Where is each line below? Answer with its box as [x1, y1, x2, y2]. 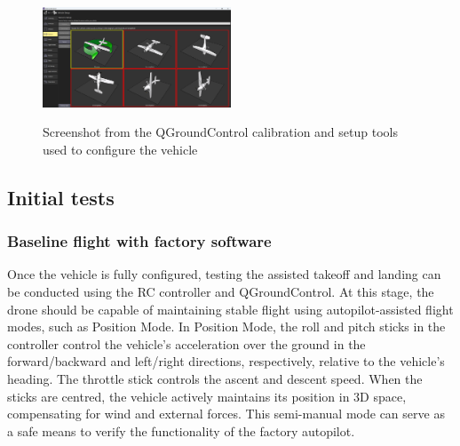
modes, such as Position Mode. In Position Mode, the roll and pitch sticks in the [7, 317, 446, 336]
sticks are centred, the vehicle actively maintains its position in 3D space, [7, 386, 407, 405]
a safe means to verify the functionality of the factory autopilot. [7, 421, 355, 440]
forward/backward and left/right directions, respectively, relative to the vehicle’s [7, 352, 445, 370]
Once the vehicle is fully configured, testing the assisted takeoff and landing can [7, 265, 441, 283]
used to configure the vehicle [43, 139, 198, 158]
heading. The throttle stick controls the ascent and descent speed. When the [7, 369, 423, 387]
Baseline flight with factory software [7, 230, 272, 252]
